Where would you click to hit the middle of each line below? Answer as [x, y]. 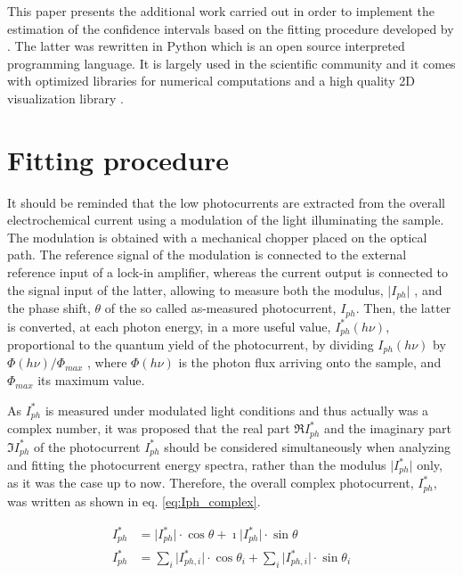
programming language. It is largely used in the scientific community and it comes [231, 63]
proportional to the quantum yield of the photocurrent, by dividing [191, 345]
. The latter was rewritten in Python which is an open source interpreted [206, 46]
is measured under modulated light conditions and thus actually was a [237, 410]
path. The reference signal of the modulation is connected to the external [207, 255]
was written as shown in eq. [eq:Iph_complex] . [134, 501]
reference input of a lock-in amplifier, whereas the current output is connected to [228, 272]
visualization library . [65, 98]
